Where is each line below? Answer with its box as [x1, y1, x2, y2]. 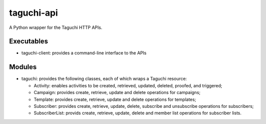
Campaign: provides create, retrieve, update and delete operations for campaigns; [33, 90, 200, 96]
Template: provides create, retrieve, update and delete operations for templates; [33, 96, 197, 102]
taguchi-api [9, 7, 58, 18]
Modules [9, 63, 37, 71]
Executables [9, 37, 48, 46]
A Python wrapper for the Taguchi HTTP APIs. [9, 25, 102, 30]
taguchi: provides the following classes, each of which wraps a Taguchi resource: [21, 76, 187, 82]
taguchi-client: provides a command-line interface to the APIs [21, 50, 147, 56]
